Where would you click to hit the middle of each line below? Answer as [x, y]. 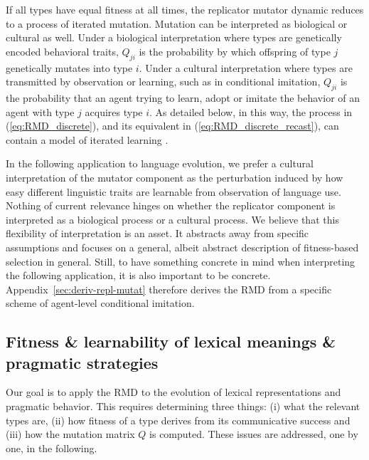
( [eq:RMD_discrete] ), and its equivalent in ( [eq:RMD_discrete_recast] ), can [172, 126]
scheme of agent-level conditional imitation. [100, 303]
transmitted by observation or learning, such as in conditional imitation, [163, 82]
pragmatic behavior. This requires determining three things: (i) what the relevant [183, 406]
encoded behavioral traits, [62, 51]
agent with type [40, 111]
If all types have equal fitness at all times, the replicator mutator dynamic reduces [185, 9]
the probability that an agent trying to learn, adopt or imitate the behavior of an [183, 97]
